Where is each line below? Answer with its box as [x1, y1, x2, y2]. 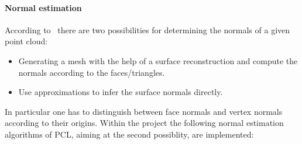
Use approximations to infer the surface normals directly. [18, 86, 223, 98]
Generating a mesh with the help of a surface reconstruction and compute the [18, 54, 298, 66]
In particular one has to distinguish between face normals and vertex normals [5, 105, 283, 117]
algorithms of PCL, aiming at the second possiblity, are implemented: [5, 128, 254, 140]
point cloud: [5, 35, 48, 47]
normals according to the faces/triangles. [18, 66, 165, 78]
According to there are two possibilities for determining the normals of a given [5, 23, 290, 36]
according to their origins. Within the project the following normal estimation [5, 117, 284, 129]
